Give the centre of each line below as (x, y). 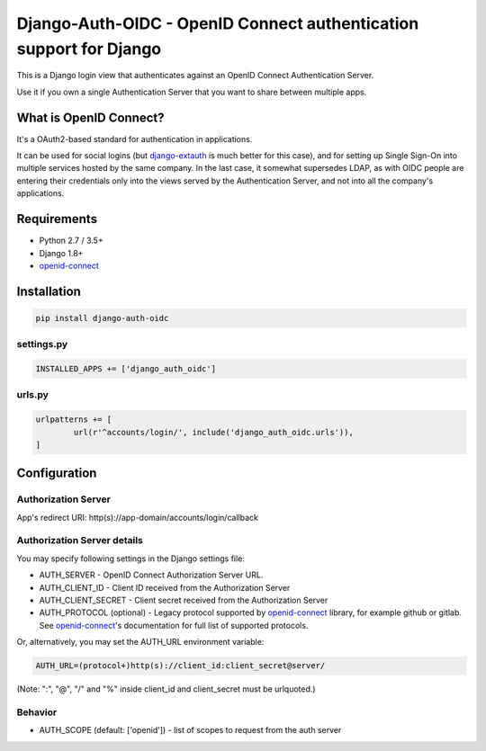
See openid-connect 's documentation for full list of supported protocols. (174, 625)
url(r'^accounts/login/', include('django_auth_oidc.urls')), (214, 432)
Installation (49, 291)
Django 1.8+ (61, 253)
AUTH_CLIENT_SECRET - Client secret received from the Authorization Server (184, 600)
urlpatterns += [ (74, 420)
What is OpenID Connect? (91, 117)
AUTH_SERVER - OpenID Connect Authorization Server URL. (151, 575)
